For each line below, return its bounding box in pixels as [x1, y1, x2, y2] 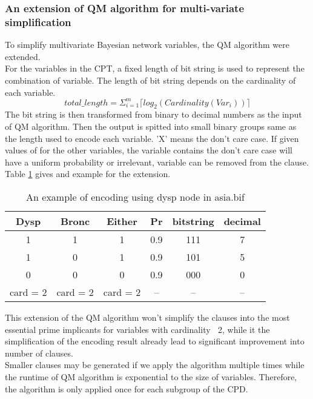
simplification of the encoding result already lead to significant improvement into [5, 335, 305, 347]
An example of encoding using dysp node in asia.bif [26, 189, 245, 204]
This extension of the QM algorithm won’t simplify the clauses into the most [5, 310, 290, 323]
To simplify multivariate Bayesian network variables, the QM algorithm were [5, 38, 289, 51]
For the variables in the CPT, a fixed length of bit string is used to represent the [5, 62, 305, 75]
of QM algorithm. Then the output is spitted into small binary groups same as [5, 120, 297, 132]
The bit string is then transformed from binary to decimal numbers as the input [5, 108, 302, 121]
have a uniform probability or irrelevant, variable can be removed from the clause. [5, 155, 309, 168]
